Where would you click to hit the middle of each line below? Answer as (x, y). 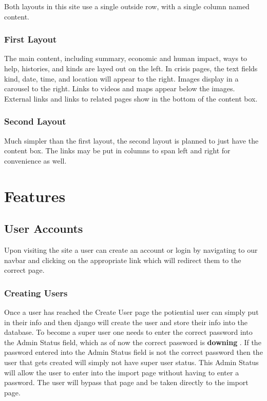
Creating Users (36, 293)
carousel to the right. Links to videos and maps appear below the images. (120, 88)
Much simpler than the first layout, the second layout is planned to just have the (131, 140)
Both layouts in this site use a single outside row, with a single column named (127, 6)
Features (35, 196)
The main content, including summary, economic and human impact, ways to (126, 58)
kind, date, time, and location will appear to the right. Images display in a (121, 78)
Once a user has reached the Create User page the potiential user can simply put (131, 312)
